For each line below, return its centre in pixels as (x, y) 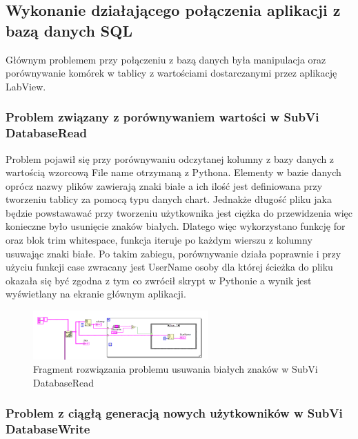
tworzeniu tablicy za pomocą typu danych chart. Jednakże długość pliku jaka (169, 199)
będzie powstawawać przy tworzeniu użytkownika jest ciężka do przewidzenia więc (179, 212)
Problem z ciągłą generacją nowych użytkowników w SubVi (174, 413)
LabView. (26, 86)
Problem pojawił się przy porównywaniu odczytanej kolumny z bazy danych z (170, 158)
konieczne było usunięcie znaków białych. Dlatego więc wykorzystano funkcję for (176, 226)
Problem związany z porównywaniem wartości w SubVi (162, 117)
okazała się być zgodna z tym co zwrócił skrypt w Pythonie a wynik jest (159, 280)
